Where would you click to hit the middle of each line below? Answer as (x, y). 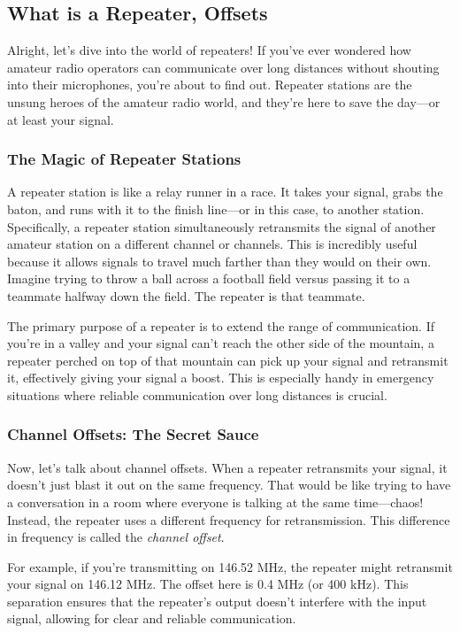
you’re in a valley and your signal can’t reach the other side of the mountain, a (221, 343)
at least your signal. (61, 119)
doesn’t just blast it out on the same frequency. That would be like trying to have (229, 485)
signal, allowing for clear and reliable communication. (152, 618)
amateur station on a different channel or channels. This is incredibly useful (212, 244)
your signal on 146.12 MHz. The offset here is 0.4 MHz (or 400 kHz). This (208, 584)
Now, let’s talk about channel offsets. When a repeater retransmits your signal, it (227, 467)
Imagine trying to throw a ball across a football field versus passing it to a (209, 278)
